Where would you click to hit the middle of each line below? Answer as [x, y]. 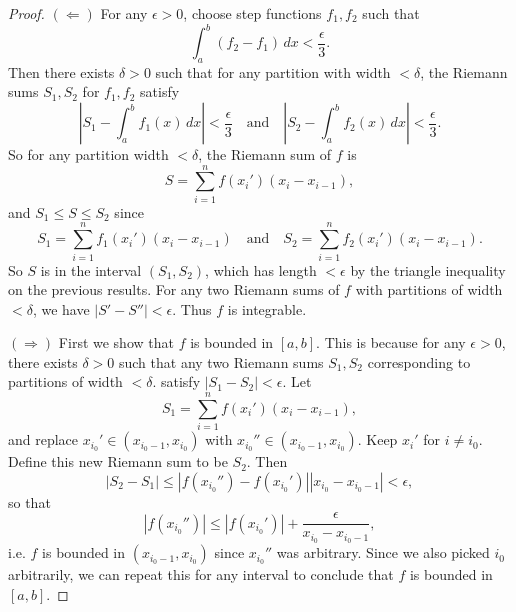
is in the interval [91, 269]
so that [29, 501]
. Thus [192, 308]
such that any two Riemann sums [221, 361]
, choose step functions [252, 13]
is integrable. [267, 308]
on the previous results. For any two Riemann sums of [174, 289]
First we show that [116, 342]
